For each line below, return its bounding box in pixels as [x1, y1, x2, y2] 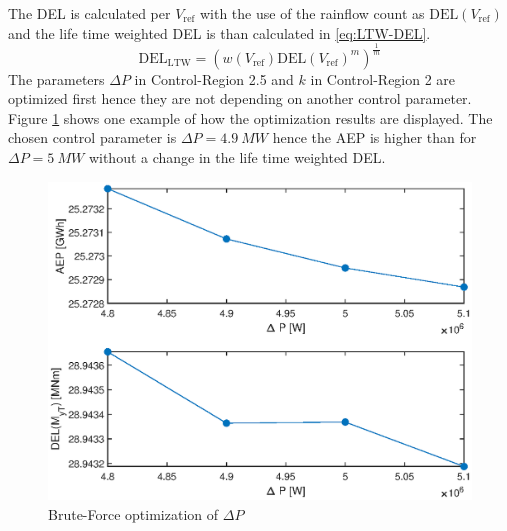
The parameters [8, 68, 105, 89]
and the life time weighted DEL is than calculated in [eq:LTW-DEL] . [8, 22, 431, 43]
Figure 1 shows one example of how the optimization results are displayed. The [8, 107, 493, 128]
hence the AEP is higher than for [272, 127, 477, 148]
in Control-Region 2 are [310, 68, 456, 89]
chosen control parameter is [8, 127, 177, 148]
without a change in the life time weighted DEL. [88, 146, 386, 167]
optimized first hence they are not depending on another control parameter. [8, 88, 472, 109]
